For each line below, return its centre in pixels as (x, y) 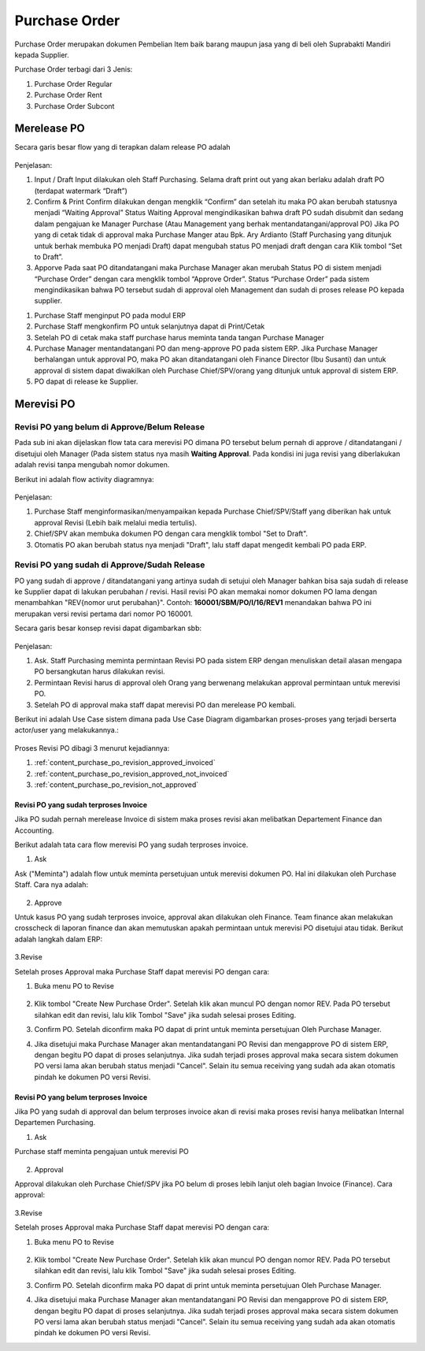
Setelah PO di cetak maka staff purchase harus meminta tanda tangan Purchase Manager (179, 337)
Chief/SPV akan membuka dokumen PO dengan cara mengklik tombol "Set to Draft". (171, 534)
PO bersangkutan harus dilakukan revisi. (100, 672)
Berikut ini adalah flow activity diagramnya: (84, 479)
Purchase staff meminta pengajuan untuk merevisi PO (102, 1152)
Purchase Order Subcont (74, 106)
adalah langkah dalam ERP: (58, 939)
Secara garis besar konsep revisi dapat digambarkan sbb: (108, 628)
